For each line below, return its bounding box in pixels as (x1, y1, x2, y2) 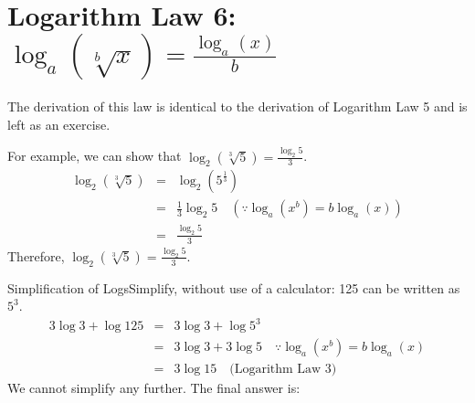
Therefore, (7, 246, 65, 265)
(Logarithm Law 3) (229, 363, 337, 376)
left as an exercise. (7, 114, 111, 133)
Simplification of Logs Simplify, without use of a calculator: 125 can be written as (7, 278, 460, 297)
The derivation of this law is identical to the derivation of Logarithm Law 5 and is (7, 97, 468, 116)
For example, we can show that (7, 146, 182, 165)
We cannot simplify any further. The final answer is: (7, 378, 301, 398)
